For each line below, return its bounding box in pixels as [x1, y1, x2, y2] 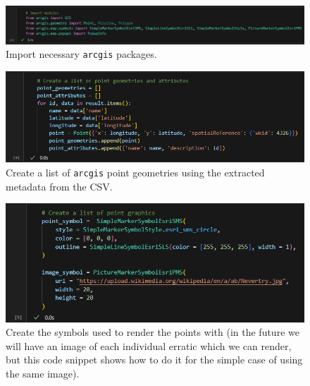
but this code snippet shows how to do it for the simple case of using [6, 352, 303, 367]
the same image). [6, 366, 80, 380]
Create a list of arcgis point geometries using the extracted [6, 164, 265, 179]
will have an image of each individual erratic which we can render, [6, 338, 292, 353]
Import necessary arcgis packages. [6, 47, 157, 61]
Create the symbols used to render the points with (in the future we [6, 325, 299, 339]
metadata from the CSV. [6, 179, 113, 193]
